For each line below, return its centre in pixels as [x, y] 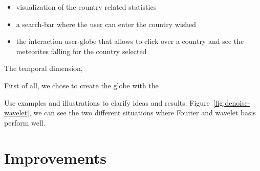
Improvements [56, 157]
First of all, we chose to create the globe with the [81, 85]
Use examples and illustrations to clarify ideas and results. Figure [107, 102]
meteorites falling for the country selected [81, 51]
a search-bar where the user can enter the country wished [106, 24]
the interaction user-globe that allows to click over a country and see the [130, 41]
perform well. [25, 122]
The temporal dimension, [44, 68]
